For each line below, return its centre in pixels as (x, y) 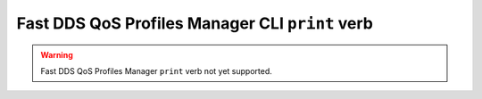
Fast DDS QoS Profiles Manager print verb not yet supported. (156, 70)
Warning (57, 54)
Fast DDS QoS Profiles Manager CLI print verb (195, 23)
